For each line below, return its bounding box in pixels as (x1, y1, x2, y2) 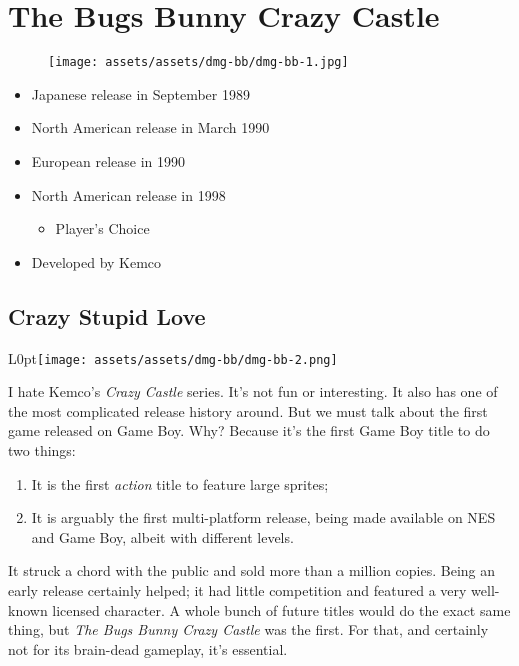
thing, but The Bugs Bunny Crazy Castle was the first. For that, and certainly (8, 619, 489, 640)
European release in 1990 (31, 150, 185, 171)
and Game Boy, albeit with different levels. (31, 526, 294, 547)
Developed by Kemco (31, 251, 162, 272)
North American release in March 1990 (31, 117, 270, 138)
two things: (8, 439, 76, 460)
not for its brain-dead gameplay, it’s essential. (8, 638, 288, 659)
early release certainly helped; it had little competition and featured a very (8, 579, 467, 600)
